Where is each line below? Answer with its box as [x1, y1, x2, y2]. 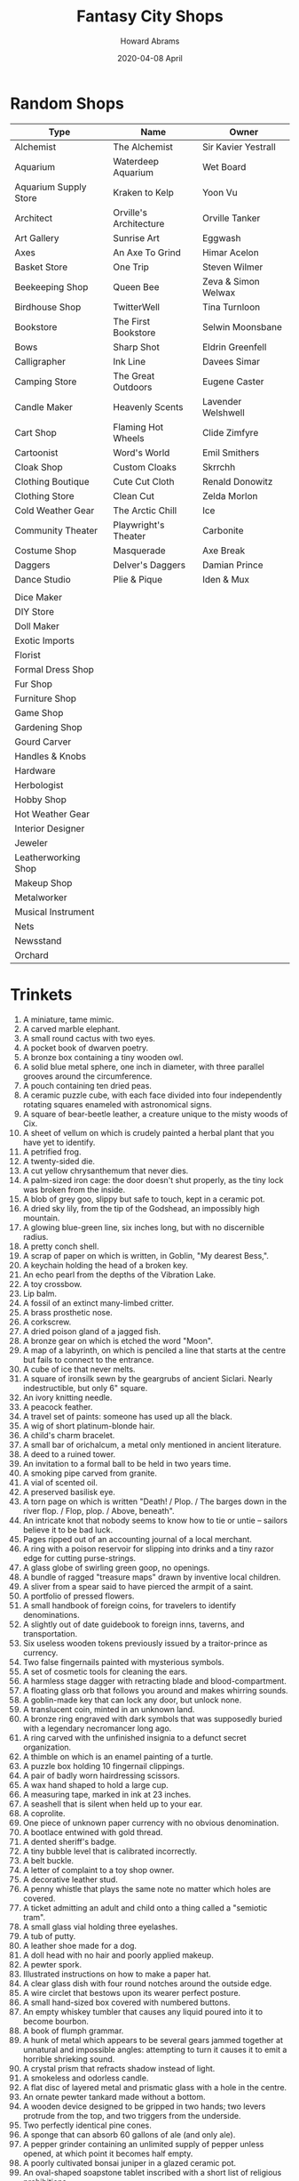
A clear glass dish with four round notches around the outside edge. [22, 1977, 272, 1989]
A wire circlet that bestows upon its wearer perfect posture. [22, 1987, 241, 1998]
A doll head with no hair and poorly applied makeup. [22, 1950, 214, 1960]
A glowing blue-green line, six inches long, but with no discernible [22, 1221, 265, 1233]
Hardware [14, 764, 56, 777]
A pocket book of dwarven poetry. [22, 1042, 149, 1053]
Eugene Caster [201, 375, 264, 388]
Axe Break [201, 544, 246, 557]
